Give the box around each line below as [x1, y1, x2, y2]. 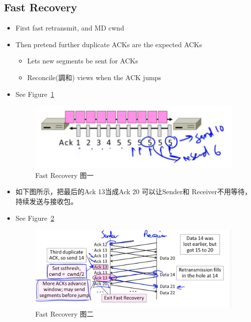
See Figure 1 [15, 88, 55, 99]
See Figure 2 [15, 212, 55, 223]
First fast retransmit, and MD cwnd [15, 23, 124, 33]
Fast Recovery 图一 [35, 170, 94, 180]
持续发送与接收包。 [15, 196, 78, 206]
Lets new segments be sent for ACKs [27, 56, 138, 66]
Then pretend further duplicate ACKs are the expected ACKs [15, 39, 202, 49]
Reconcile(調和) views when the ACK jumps [27, 72, 162, 82]
